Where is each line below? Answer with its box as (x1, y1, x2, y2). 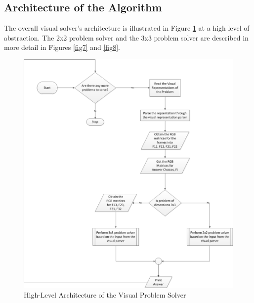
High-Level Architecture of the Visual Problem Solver (24, 290, 186, 300)
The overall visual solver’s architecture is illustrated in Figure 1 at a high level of (4, 23, 250, 33)
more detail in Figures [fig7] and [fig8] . (4, 42, 120, 52)
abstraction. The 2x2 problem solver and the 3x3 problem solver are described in (4, 32, 249, 43)
